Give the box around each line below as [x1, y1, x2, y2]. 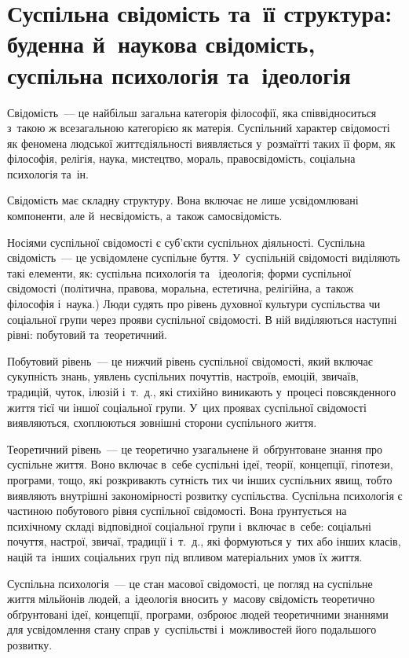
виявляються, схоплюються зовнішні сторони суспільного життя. [7, 414, 317, 431]
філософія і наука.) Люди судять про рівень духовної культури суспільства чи [7, 296, 381, 312]
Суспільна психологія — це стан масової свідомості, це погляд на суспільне [7, 575, 373, 591]
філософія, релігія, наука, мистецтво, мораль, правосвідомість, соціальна [7, 150, 356, 167]
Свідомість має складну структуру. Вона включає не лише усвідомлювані [7, 192, 359, 208]
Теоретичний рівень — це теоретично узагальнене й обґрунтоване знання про [7, 440, 382, 457]
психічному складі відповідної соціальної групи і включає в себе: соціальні [7, 517, 371, 534]
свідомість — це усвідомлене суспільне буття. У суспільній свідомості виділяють [7, 249, 400, 266]
